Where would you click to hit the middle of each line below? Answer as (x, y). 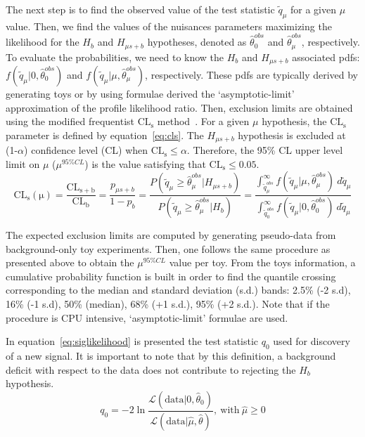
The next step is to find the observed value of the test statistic (140, 9)
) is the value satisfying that (145, 163)
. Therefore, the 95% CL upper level (265, 150)
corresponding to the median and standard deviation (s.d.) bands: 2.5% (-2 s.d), (178, 290)
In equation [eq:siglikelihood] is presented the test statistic (132, 341)
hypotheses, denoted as (197, 42)
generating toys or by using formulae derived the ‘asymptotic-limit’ (150, 94)
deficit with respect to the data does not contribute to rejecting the (151, 369)
